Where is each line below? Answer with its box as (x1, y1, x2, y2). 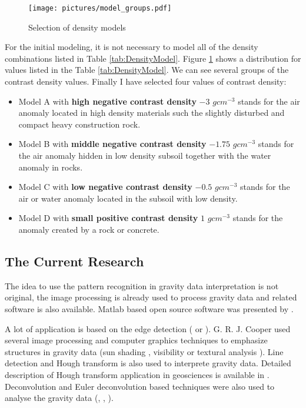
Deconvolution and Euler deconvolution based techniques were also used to (5, 380, 275, 392)
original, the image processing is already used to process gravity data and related (5, 291, 297, 303)
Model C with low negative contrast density (18, 180, 192, 193)
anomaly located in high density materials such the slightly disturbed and (18, 106, 285, 119)
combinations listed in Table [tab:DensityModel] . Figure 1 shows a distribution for (5, 52, 301, 64)
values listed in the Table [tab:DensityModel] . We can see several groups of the (5, 63, 289, 76)
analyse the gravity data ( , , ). (5, 392, 114, 404)
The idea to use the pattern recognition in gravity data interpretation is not (5, 279, 279, 292)
